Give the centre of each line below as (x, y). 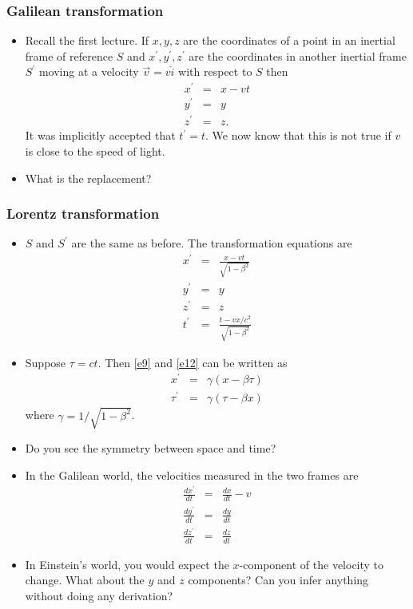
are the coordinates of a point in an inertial (289, 40)
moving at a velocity (89, 71)
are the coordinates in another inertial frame (298, 55)
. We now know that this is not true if (298, 135)
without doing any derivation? (99, 595)
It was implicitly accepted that (100, 135)
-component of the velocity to (312, 564)
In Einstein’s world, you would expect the (127, 564)
